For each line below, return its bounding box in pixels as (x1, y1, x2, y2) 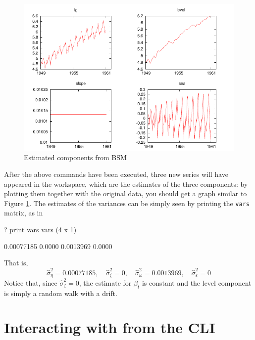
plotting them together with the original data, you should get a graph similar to (4, 188, 247, 199)
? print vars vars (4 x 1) (4, 224, 77, 235)
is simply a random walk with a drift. (4, 288, 117, 298)
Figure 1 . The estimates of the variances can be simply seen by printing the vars (4, 198, 250, 208)
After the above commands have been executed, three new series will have (4, 169, 228, 179)
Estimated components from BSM (24, 152, 127, 163)
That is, (4, 257, 28, 268)
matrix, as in (4, 208, 43, 218)
